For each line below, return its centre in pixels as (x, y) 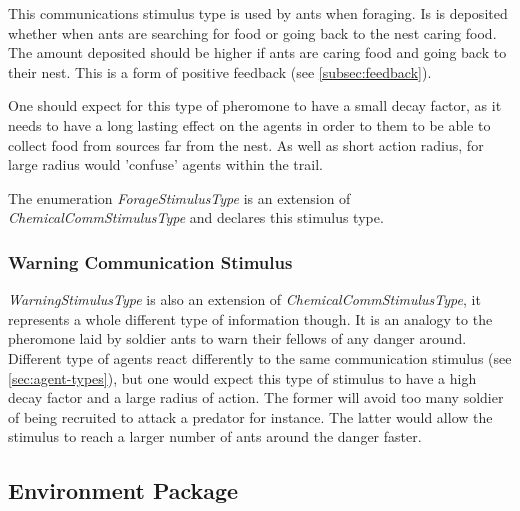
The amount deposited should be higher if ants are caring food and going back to (257, 52)
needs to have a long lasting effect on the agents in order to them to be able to (249, 124)
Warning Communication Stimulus (150, 261)
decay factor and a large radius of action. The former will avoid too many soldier (256, 397)
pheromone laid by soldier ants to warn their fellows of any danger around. (237, 338)
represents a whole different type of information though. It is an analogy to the (250, 318)
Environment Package (123, 490)
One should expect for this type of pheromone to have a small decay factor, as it (255, 105)
